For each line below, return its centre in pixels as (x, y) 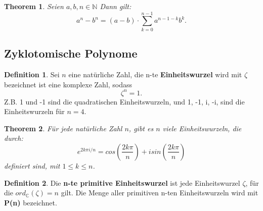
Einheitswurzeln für (34, 111)
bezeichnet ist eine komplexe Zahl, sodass (68, 84)
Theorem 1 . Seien (34, 6)
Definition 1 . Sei (32, 74)
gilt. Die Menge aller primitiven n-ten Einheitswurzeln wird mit (160, 193)
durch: (14, 138)
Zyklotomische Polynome (71, 53)
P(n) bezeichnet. (31, 202)
